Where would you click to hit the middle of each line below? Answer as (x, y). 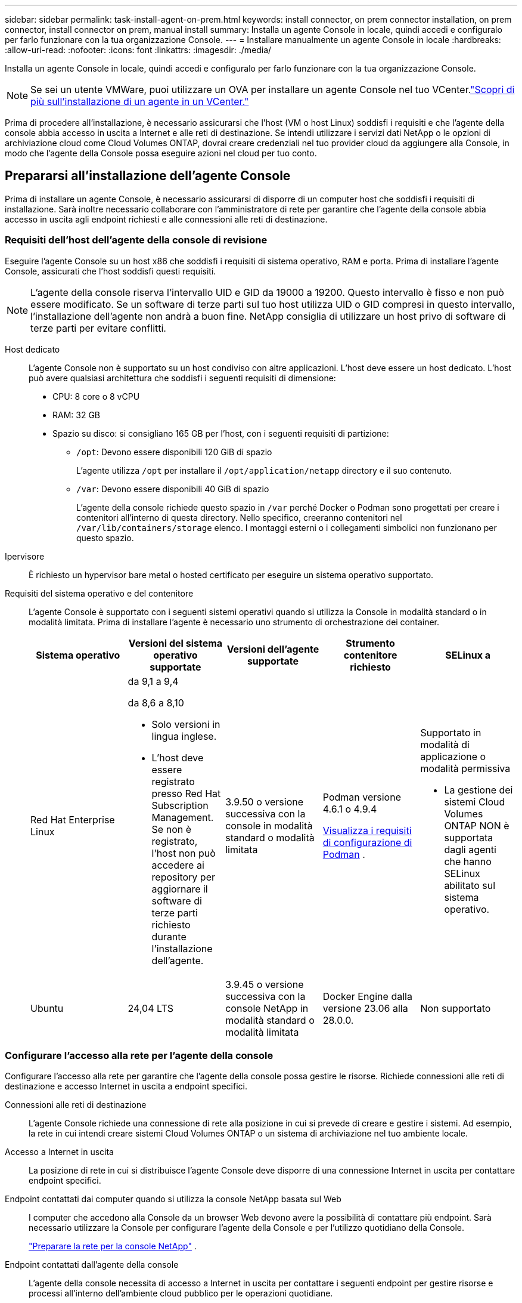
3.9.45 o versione (265, 984)
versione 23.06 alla (365, 1008)
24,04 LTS (151, 1008)
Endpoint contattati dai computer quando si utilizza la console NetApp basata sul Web (173, 1199)
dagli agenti (470, 849)
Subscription (180, 805)
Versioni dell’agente (273, 649)
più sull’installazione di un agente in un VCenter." (140, 101)
